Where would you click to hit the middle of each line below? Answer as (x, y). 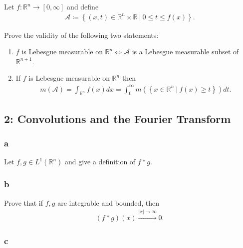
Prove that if (24, 202)
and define (83, 6)
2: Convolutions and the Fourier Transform (118, 118)
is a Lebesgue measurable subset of (185, 52)
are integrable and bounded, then (109, 202)
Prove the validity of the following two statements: (81, 35)
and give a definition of (100, 162)
